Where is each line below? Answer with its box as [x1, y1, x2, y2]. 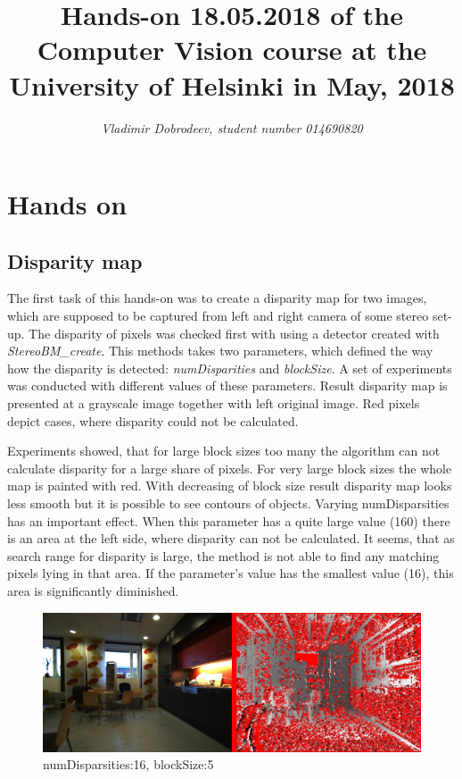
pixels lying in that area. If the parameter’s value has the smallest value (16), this [7, 564, 454, 582]
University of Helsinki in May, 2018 [9, 66, 455, 103]
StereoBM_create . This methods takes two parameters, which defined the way [7, 341, 433, 360]
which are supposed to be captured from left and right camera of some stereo [7, 306, 429, 325]
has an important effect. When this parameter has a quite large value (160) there [7, 511, 450, 530]
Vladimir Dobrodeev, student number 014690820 [101, 118, 363, 137]
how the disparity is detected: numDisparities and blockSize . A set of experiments [7, 358, 452, 377]
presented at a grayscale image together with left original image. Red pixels [7, 394, 420, 413]
